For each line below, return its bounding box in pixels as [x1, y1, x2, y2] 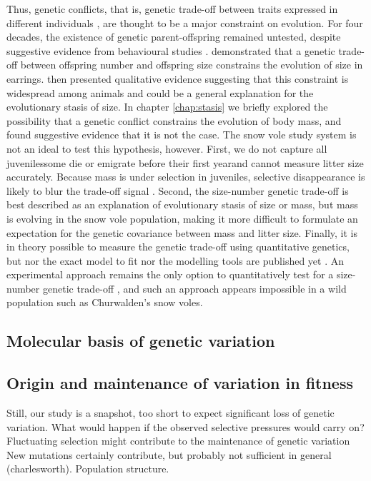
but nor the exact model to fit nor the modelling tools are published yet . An [6, 253, 345, 268]
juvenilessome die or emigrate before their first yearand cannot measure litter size [6, 155, 364, 170]
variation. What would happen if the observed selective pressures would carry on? [6, 419, 365, 434]
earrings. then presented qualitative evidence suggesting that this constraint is [6, 71, 349, 86]
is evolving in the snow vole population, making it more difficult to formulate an [6, 211, 358, 226]
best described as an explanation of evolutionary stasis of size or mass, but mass [6, 197, 358, 212]
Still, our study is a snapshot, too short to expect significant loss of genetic [6, 405, 335, 420]
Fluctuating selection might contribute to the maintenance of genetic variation [6, 433, 350, 448]
